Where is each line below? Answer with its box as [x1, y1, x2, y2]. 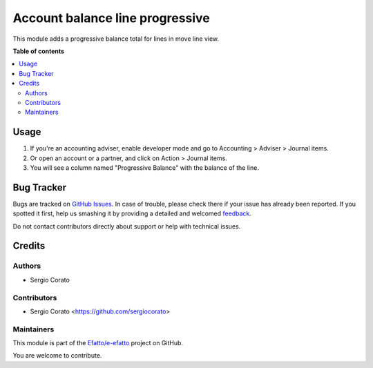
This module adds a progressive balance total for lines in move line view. [12, 35, 220, 43]
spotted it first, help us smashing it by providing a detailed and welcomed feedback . [12, 209, 252, 217]
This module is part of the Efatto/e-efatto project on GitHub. [12, 339, 183, 347]
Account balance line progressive [12, 10, 210, 26]
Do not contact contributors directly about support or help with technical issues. [12, 222, 241, 231]
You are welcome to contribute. [12, 351, 102, 360]
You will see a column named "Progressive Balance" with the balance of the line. [30, 163, 259, 172]
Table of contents [12, 47, 65, 55]
